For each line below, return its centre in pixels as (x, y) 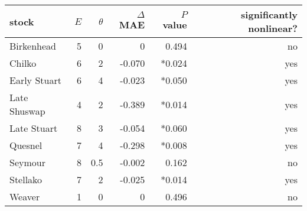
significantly (269, 14)
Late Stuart (34, 128)
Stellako (26, 179)
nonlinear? (273, 28)
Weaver (25, 197)
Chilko (23, 63)
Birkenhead (33, 46)
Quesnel (26, 145)
